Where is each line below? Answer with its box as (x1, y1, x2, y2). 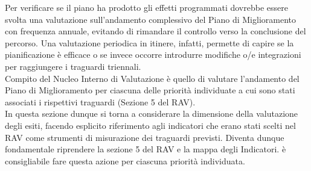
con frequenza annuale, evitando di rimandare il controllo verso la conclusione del (5, 25, 306, 37)
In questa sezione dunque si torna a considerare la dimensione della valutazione (5, 107, 298, 120)
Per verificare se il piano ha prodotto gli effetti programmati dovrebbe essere (5, 1, 288, 13)
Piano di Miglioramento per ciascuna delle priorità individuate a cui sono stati (5, 84, 295, 96)
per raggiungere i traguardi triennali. (5, 60, 141, 72)
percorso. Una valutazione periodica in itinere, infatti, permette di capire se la (5, 36, 294, 49)
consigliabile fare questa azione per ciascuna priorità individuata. (5, 154, 245, 167)
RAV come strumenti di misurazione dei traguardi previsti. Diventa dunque (5, 131, 284, 143)
